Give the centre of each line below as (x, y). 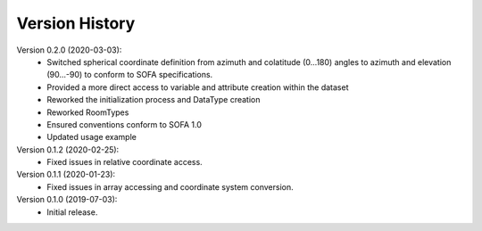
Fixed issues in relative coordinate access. (125, 162)
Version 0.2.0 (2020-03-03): (69, 50)
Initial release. (72, 212)
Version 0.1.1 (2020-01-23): (66, 175)
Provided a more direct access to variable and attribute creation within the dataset (198, 87)
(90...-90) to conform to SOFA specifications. (130, 75)
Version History (76, 23)
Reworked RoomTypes (88, 112)
